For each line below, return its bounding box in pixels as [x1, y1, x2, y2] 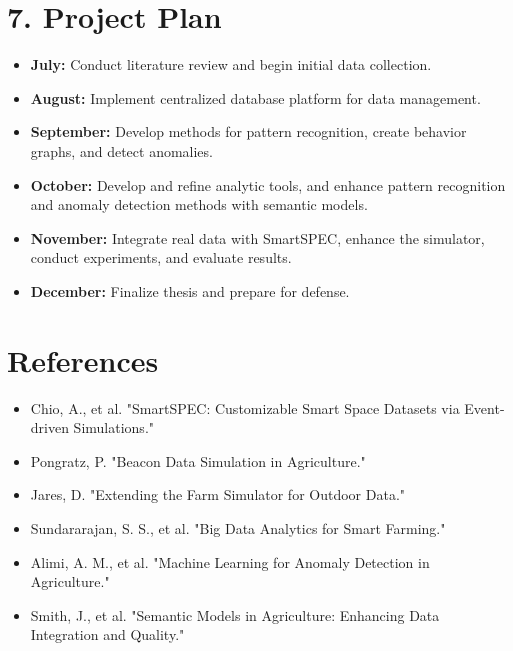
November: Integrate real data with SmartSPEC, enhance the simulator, [30, 227, 485, 248]
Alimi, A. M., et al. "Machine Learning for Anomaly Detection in [30, 551, 430, 572]
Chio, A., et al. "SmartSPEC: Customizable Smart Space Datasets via [30, 397, 460, 418]
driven [30, 417, 69, 438]
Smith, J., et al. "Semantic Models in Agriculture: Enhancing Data [30, 604, 440, 625]
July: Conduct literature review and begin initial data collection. [30, 54, 432, 75]
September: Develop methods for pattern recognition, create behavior [30, 121, 467, 142]
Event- [464, 397, 505, 418]
